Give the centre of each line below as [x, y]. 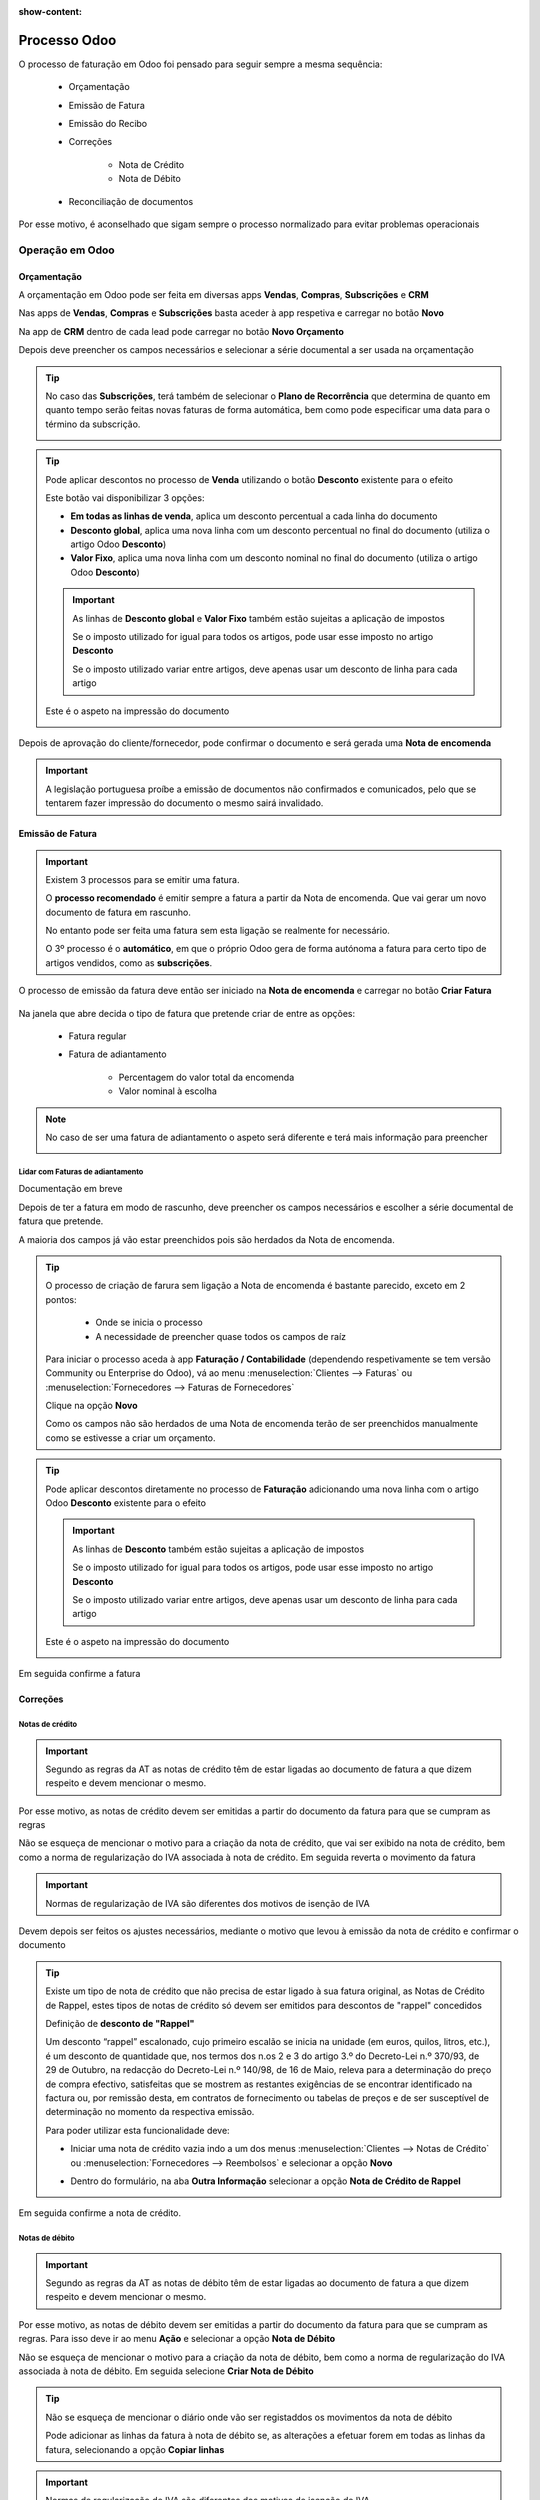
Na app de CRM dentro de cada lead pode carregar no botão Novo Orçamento [181, 331]
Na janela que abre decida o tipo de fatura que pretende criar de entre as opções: [186, 1013]
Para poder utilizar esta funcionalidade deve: [137, 2130]
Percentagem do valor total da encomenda [206, 1077]
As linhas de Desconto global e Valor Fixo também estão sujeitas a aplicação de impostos [258, 618]
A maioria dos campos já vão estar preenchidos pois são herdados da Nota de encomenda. [206, 1239]
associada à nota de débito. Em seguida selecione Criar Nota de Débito [166, 2371]
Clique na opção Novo [92, 1406]
